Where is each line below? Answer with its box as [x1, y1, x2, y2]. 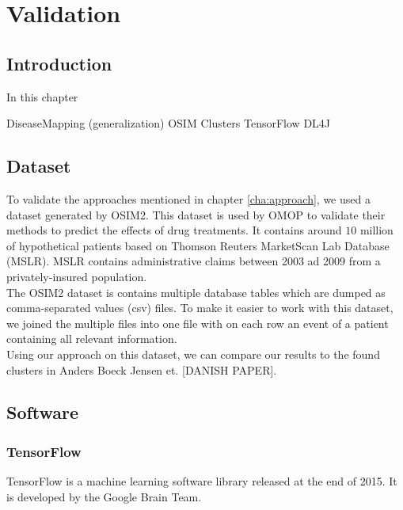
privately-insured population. [6, 268, 147, 284]
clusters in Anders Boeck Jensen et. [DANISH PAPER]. [6, 361, 277, 378]
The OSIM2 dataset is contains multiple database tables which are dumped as [6, 284, 386, 300]
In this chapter [6, 88, 78, 105]
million [359, 222, 393, 238]
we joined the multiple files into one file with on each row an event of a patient [6, 314, 389, 331]
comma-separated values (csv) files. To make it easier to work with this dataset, [6, 299, 393, 316]
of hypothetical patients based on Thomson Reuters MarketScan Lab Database [6, 237, 390, 253]
